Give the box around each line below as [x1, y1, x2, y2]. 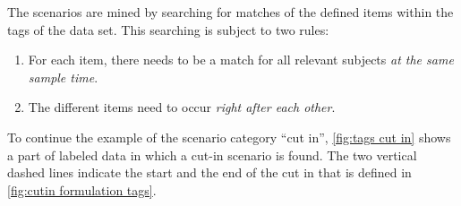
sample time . [28, 67, 98, 86]
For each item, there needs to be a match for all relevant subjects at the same [28, 50, 454, 69]
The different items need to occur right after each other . [28, 98, 336, 116]
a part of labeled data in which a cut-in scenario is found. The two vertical [7, 145, 417, 164]
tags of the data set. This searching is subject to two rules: [7, 20, 329, 39]
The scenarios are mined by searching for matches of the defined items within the [7, 3, 454, 21]
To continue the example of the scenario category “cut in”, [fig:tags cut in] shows [7, 127, 451, 146]
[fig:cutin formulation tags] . [7, 180, 157, 199]
